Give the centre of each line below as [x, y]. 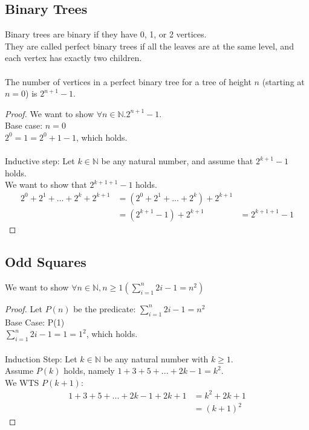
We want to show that [46, 185]
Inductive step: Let [40, 161]
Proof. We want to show [50, 113]
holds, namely [89, 371]
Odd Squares [46, 261]
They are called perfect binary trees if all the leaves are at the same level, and [149, 46]
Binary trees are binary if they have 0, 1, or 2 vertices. [106, 34]
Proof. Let [24, 308]
